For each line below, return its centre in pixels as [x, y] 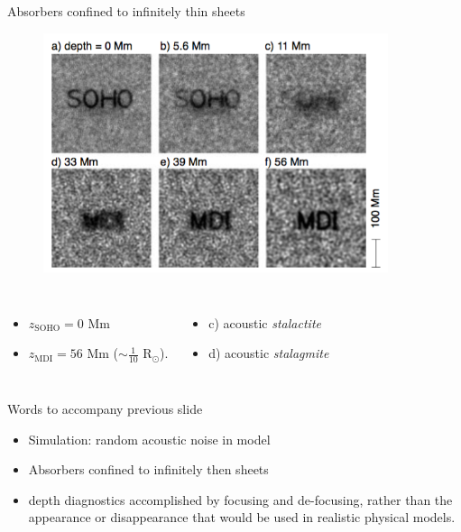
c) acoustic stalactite [265, 322]
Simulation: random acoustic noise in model [149, 439]
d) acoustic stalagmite [269, 353]
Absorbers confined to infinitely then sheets [148, 469]
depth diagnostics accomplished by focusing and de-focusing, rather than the [240, 499]
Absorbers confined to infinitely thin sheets [126, 11]
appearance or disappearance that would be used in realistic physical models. [242, 517]
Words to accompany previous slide [105, 409]
